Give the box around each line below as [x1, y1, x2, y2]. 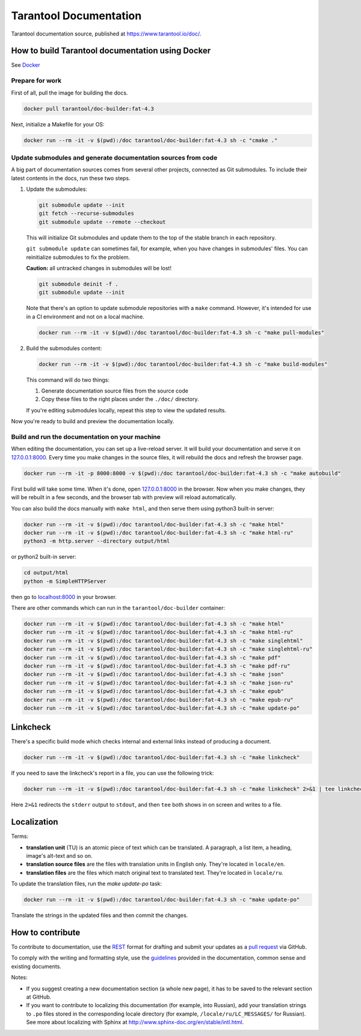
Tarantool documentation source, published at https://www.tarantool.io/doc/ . [11, 30, 202, 37]
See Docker [11, 61, 40, 69]
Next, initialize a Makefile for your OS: [11, 120, 105, 128]
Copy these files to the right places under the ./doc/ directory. [41, 395, 199, 403]
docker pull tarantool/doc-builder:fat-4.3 [23, 105, 155, 112]
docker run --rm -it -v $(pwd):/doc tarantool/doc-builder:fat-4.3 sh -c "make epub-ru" [23, 696, 294, 703]
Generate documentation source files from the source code [41, 387, 189, 394]
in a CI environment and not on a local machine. [26, 313, 144, 320]
